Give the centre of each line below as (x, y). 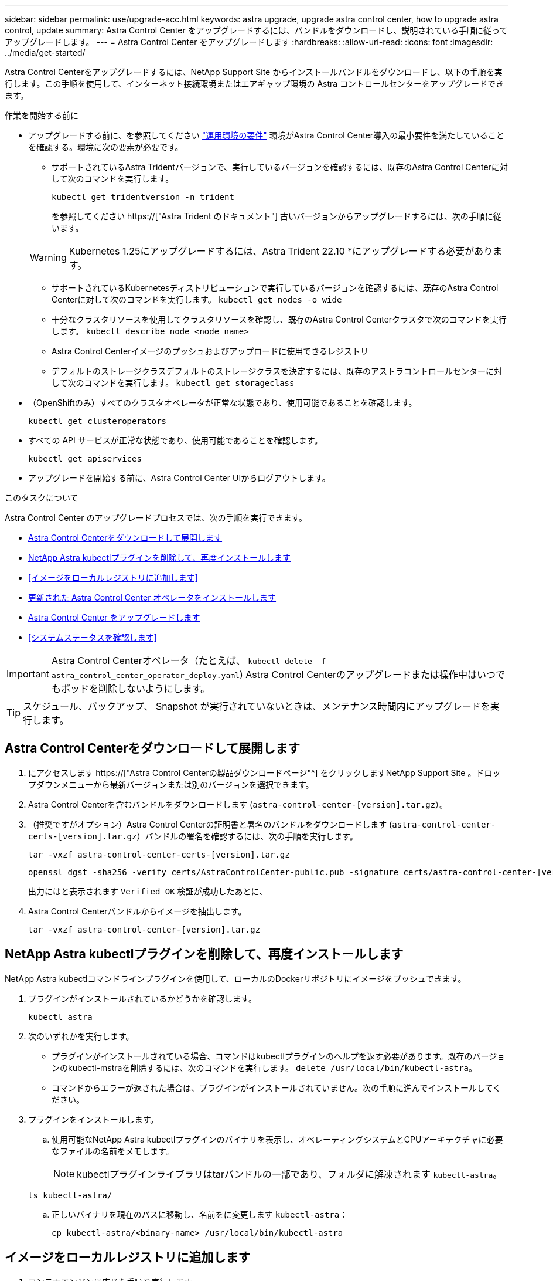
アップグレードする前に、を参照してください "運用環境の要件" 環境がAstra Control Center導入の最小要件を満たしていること (266, 135)
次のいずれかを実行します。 (81, 1036)
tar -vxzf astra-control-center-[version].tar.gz (144, 929)
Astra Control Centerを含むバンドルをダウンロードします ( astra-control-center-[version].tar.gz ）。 (238, 804)
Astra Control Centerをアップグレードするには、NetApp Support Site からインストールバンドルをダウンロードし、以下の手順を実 (254, 72)
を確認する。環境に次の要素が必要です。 (106, 147)
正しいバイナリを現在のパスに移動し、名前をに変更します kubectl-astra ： (200, 1214)
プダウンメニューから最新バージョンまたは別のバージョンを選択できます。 (171, 784)
